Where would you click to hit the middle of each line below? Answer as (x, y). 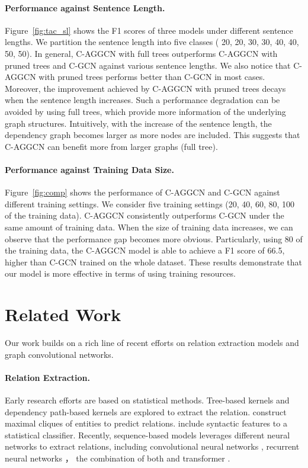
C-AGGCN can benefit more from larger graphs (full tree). (111, 146)
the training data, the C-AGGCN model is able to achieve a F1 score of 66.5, (145, 250)
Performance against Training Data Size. (89, 169)
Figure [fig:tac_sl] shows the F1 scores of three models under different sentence (149, 30)
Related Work (63, 314)
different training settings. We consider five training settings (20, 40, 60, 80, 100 (150, 203)
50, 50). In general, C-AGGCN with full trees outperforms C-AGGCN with (141, 53)
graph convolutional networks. (59, 354)
